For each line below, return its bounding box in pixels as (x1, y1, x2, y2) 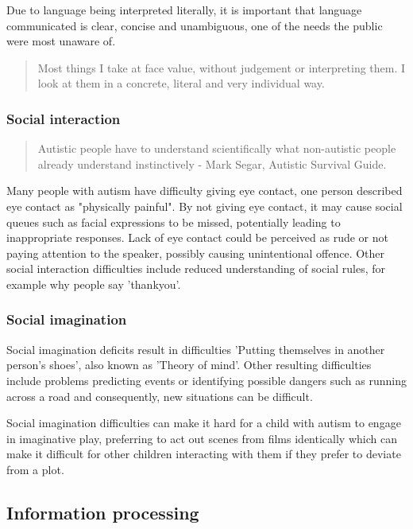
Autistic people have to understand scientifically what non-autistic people (37, 140, 396, 157)
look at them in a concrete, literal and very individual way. (37, 75, 325, 91)
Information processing (6, 500, 199, 524)
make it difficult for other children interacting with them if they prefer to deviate (6, 445, 401, 462)
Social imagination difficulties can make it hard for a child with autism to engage (6, 414, 401, 431)
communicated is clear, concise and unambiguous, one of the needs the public (6, 17, 383, 33)
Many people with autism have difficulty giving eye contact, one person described (6, 182, 403, 199)
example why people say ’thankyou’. (6, 275, 181, 292)
